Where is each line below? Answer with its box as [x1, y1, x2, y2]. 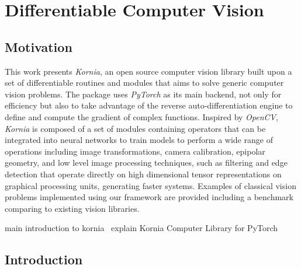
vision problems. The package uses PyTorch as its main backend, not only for [5, 88, 282, 100]
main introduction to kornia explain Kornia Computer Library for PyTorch [5, 222, 278, 234]
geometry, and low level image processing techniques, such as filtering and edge [5, 156, 288, 169]
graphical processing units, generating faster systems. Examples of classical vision [5, 179, 296, 191]
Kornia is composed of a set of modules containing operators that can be [5, 122, 266, 134]
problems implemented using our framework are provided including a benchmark [5, 191, 293, 203]
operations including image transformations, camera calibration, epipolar [5, 145, 265, 157]
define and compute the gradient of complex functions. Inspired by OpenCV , [5, 110, 278, 123]
